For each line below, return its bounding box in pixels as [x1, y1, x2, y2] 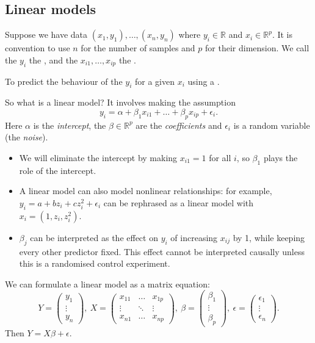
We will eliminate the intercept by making [19, 151, 178, 164]
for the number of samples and [81, 42, 195, 54]
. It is [272, 28, 292, 41]
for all [209, 151, 231, 164]
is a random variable [233, 118, 310, 131]
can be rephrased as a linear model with [103, 196, 254, 209]
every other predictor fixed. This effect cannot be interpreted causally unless [19, 245, 305, 258]
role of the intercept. [19, 164, 96, 176]
